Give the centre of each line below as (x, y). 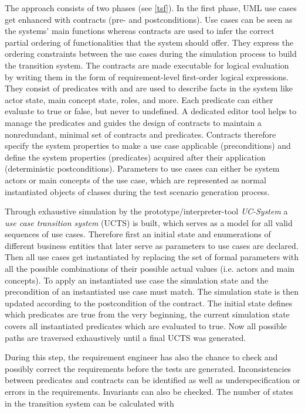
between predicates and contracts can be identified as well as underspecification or (152, 380)
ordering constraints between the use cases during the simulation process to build (151, 54)
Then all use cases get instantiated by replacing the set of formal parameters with (152, 257)
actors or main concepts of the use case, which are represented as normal (135, 180)
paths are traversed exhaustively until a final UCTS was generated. (126, 337)
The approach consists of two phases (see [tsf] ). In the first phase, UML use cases (151, 8)
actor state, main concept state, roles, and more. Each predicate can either (139, 99)
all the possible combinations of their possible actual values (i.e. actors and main (150, 269)
